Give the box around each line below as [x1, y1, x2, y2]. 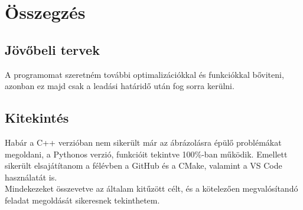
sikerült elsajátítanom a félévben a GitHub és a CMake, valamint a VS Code [5, 159, 282, 172]
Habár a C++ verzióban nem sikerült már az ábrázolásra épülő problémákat [5, 136, 282, 148]
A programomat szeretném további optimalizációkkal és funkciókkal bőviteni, [5, 68, 284, 80]
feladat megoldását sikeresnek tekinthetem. [5, 193, 160, 206]
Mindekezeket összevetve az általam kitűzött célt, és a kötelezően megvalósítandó [5, 182, 298, 195]
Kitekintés [5, 109, 69, 127]
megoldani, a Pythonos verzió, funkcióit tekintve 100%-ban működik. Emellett [5, 147, 288, 160]
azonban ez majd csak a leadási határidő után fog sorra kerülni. [5, 80, 234, 92]
